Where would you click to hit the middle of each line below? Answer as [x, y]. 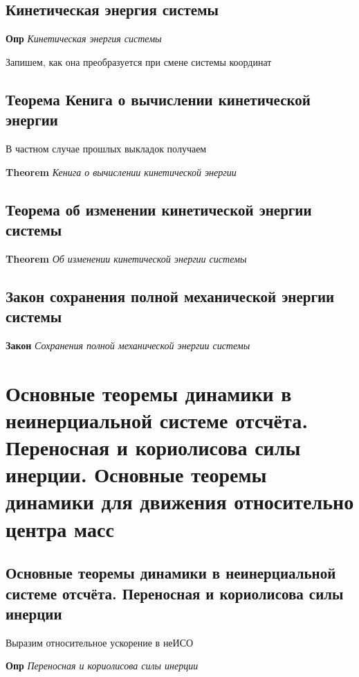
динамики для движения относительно [180, 501]
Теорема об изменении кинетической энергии [159, 209]
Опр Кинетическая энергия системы [84, 38]
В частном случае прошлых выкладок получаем [106, 148]
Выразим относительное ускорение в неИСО [100, 642]
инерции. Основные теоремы [136, 474]
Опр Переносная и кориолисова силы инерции [102, 666]
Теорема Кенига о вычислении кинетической [158, 99]
